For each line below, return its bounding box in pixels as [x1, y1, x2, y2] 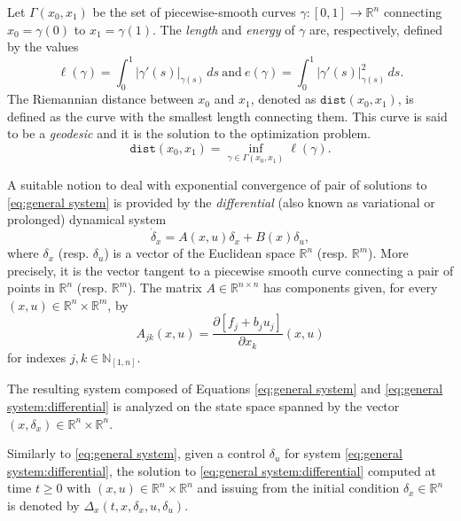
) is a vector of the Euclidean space [104, 244, 295, 262]
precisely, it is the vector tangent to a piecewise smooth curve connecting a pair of [7, 260, 454, 279]
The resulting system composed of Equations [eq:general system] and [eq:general [7, 379, 443, 398]
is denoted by [7, 496, 80, 515]
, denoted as [250, 89, 316, 108]
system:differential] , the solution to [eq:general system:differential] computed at [7, 461, 436, 479]
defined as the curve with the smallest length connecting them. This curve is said [7, 106, 448, 125]
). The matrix [128, 278, 202, 297]
